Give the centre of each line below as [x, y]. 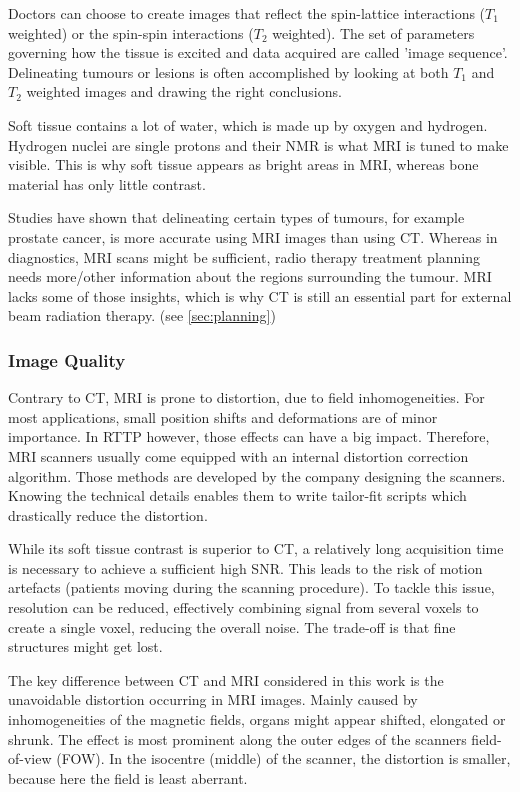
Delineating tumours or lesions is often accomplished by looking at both [228, 71]
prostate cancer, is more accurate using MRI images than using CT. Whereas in [253, 236]
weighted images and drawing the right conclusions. [184, 91]
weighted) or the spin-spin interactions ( [131, 32]
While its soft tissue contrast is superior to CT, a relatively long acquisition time [256, 548]
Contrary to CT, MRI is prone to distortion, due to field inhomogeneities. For [246, 397]
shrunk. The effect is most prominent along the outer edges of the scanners [237, 738]
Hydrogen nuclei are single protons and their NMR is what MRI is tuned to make [258, 144]
